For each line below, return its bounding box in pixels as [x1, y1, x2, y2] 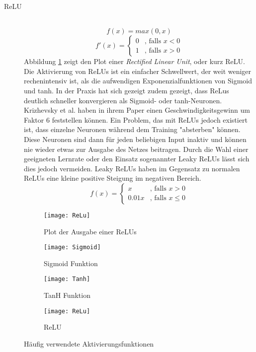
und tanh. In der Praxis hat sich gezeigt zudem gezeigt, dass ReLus [24, 85, 229, 95]
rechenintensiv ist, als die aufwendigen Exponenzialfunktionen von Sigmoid [24, 75, 253, 86]
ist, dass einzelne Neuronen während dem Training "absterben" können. [24, 124, 241, 135]
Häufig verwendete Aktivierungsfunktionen [24, 338, 154, 349]
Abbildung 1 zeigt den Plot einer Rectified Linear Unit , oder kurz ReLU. [24, 56, 245, 67]
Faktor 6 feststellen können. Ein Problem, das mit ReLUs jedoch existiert [24, 114, 248, 125]
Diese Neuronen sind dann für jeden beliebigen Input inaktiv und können [24, 134, 247, 144]
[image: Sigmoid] [44, 244, 101, 251]
